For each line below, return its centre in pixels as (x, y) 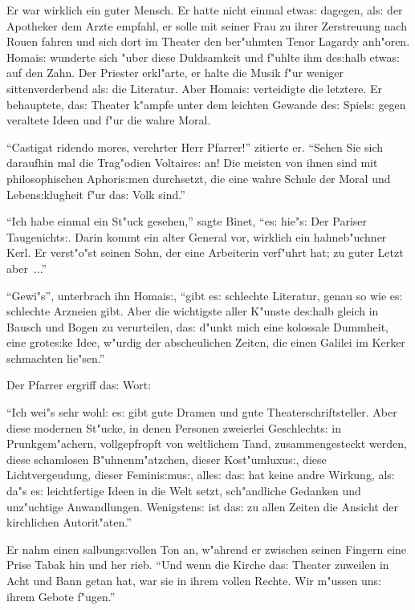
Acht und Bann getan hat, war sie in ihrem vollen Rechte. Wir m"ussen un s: (194, 580)
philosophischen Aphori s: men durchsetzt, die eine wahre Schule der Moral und (199, 178)
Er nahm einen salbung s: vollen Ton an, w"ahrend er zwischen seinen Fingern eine (207, 549)
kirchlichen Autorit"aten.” (69, 522)
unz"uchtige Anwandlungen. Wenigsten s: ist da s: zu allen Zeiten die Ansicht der (202, 506)
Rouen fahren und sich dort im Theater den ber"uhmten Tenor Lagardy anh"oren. (208, 41)
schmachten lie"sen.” (56, 358)
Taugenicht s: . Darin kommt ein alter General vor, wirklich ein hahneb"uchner (197, 236)
